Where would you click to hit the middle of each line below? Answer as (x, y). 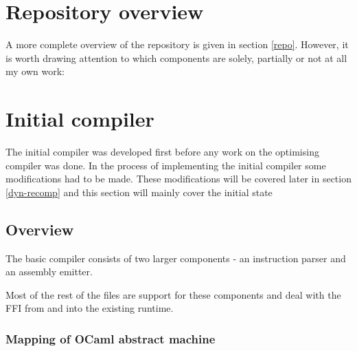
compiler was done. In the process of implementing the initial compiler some (166, 165)
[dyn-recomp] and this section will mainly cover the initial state (139, 192)
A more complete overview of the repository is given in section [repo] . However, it (177, 44)
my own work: (35, 71)
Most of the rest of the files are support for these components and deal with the (173, 294)
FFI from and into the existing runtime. (90, 308)
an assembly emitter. (49, 272)
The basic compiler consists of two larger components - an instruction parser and (176, 258)
